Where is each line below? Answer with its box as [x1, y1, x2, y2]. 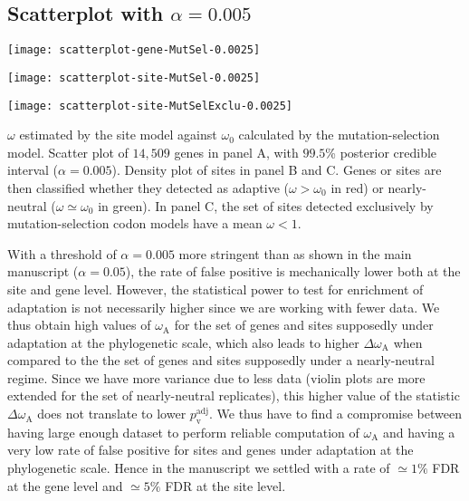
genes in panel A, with [174, 142, 299, 161]
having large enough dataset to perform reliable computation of [7, 422, 359, 441]
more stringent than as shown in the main [178, 244, 412, 263]
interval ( [7, 160, 59, 179]
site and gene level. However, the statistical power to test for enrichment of [7, 279, 424, 298]
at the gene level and [7, 476, 123, 495]
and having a [382, 422, 455, 441]
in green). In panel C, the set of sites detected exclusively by [98, 196, 434, 215]
